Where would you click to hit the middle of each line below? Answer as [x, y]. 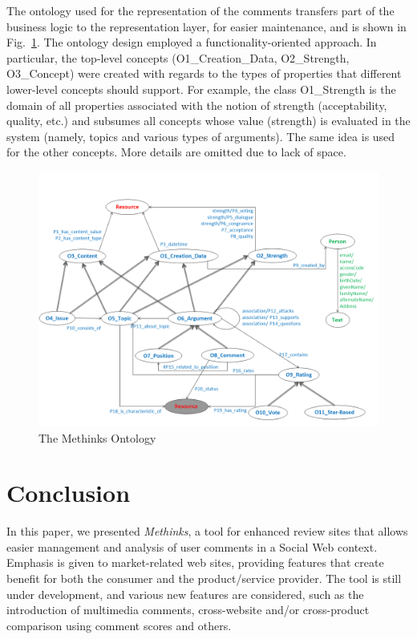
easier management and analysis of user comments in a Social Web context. [192, 546]
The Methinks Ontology [97, 437]
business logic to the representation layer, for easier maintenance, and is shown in [206, 26]
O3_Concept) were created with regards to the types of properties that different [204, 73]
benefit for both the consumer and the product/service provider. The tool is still [204, 578]
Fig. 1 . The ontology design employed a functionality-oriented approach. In [192, 42]
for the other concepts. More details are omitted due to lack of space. [176, 152]
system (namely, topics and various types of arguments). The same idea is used [201, 136]
